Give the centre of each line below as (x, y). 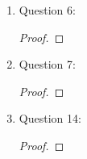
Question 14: (50, 118)
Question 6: (47, 10)
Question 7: (47, 64)
